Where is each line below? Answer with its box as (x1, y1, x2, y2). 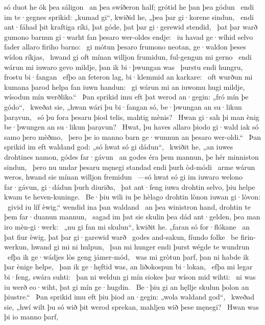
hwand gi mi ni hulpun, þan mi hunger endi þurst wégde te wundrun (31, 241, 250, 252)
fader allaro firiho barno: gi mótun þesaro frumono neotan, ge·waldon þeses (4, 41, 246, 52)
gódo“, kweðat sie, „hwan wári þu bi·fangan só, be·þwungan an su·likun (4, 101, 242, 112)
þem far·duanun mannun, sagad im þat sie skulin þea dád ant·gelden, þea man (4, 211, 260, 222)
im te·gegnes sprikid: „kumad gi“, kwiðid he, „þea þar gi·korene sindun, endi (4, 11, 254, 22)
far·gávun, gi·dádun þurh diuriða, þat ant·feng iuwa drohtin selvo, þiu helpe (4, 181, 255, 192)
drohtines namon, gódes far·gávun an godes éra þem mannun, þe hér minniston (4, 151, 259, 162)
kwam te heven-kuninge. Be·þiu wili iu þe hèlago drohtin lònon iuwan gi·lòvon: (4, 191, 260, 202)
